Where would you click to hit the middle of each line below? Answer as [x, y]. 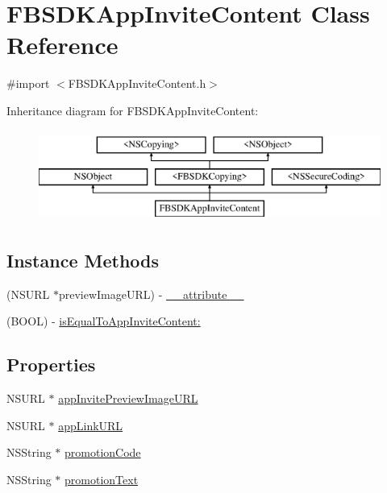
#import [28, 83]
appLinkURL [91, 425]
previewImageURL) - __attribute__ [151, 294]
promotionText [102, 479]
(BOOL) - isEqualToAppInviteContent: [104, 321]
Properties [51, 365]
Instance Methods [83, 260]
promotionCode [103, 452]
